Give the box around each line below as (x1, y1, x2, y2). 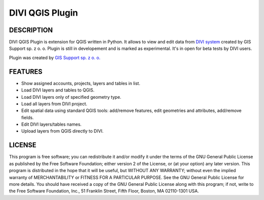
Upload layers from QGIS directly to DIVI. (21, 128, 104, 134)
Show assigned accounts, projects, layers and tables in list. (21, 80, 140, 86)
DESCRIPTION (9, 26, 53, 34)
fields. (21, 114, 34, 120)
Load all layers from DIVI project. (21, 101, 88, 107)
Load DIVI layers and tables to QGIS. (21, 87, 95, 93)
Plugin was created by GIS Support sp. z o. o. (9, 54, 101, 61)
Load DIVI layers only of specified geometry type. (21, 94, 122, 100)
